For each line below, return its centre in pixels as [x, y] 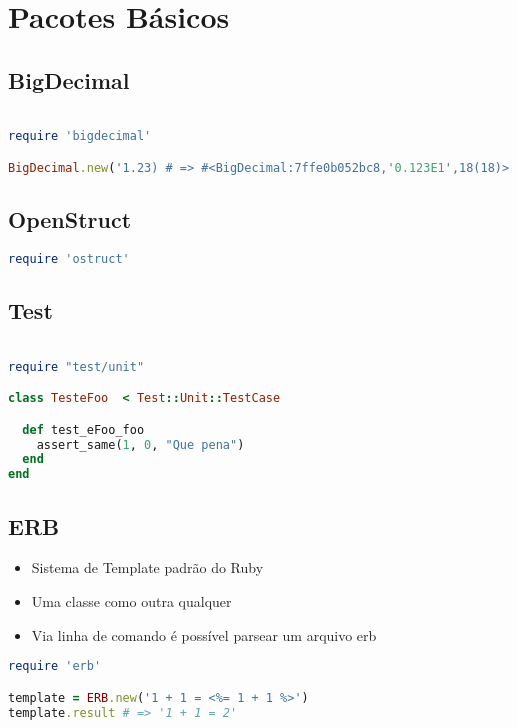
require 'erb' [55, 666]
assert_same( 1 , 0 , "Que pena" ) [140, 444]
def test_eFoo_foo [83, 429]
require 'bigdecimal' [80, 136]
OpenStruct [70, 219]
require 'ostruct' [69, 258]
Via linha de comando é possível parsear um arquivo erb [204, 634]
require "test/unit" [76, 366]
